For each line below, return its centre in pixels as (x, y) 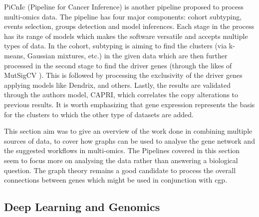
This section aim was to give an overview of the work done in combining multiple (128, 131)
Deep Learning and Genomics (82, 207)
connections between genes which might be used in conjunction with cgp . (116, 180)
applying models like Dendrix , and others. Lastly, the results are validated (118, 85)
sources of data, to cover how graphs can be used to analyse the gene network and (129, 140)
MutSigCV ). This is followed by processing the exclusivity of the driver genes (123, 75)
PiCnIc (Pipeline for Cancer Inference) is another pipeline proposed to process (124, 6)
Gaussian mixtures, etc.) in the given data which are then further (127, 55)
